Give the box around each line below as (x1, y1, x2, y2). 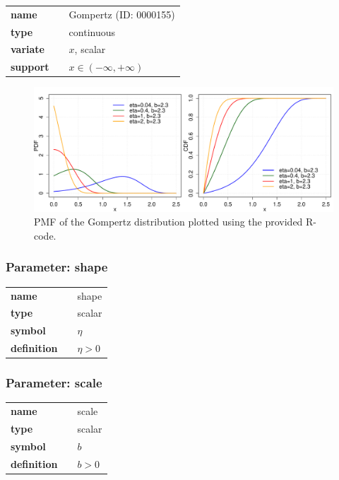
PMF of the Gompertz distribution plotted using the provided (34, 214, 303, 229)
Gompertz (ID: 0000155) (69, 6, 175, 21)
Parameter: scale (6, 374, 102, 392)
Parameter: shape (6, 258, 108, 276)
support (11, 59, 49, 74)
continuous (69, 24, 116, 39)
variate (11, 42, 44, 57)
